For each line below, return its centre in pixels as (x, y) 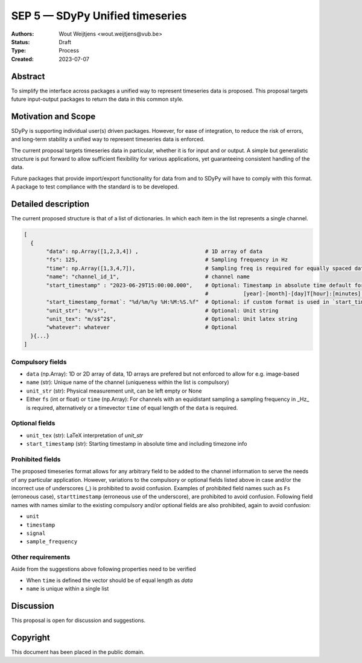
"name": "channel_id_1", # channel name (148, 277)
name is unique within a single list (68, 589)
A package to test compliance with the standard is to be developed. (95, 187)
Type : (19, 51)
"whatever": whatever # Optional (142, 327)
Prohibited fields (36, 459)
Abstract (28, 76)
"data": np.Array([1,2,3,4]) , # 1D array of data (154, 251)
